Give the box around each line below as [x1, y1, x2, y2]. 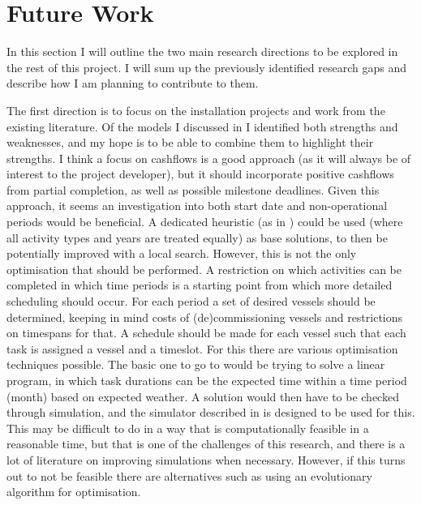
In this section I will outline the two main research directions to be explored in [6, 43, 398, 60]
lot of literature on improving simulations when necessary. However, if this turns [6, 451, 406, 468]
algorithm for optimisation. [6, 483, 141, 500]
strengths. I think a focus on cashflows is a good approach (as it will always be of [6, 149, 411, 166]
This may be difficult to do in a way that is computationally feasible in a [6, 419, 369, 436]
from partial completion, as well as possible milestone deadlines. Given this [6, 181, 380, 198]
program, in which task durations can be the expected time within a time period [6, 372, 407, 388]
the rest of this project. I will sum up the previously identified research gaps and [6, 58, 406, 75]
